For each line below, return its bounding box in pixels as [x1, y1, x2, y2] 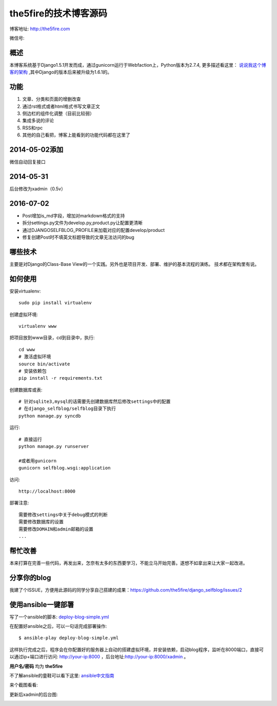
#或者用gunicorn [18, 458, 56, 464]
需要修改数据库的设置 [18, 519, 64, 525]
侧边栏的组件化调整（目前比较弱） [22, 110, 94, 116]
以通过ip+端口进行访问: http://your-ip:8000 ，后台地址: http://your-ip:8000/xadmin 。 [9, 654, 189, 660]
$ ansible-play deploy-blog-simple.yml [18, 635, 119, 641]
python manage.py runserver [18, 444, 89, 449]
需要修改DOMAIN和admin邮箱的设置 [18, 526, 93, 532]
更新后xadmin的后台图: [9, 691, 58, 697]
